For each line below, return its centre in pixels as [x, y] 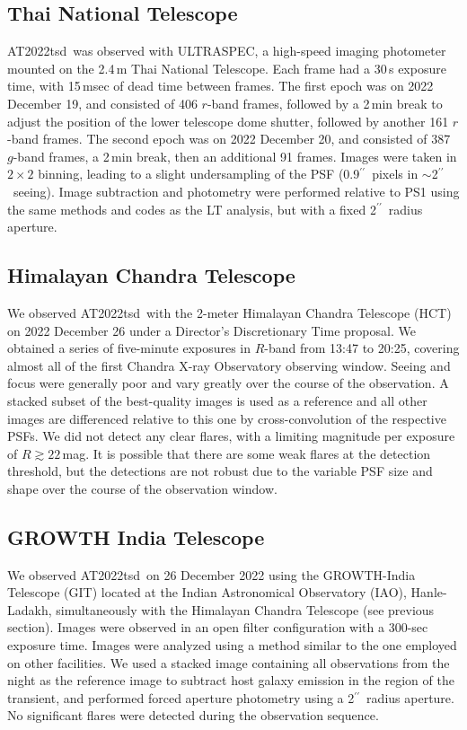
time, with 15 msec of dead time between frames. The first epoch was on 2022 [220, 86]
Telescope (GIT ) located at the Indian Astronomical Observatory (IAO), [207, 592]
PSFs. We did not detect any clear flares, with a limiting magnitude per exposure [231, 436]
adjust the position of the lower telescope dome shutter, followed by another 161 [228, 121]
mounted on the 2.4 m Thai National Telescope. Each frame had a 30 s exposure [227, 68]
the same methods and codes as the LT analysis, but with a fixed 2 [192, 209]
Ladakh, [30, 609]
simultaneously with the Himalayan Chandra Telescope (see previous [245, 609]
